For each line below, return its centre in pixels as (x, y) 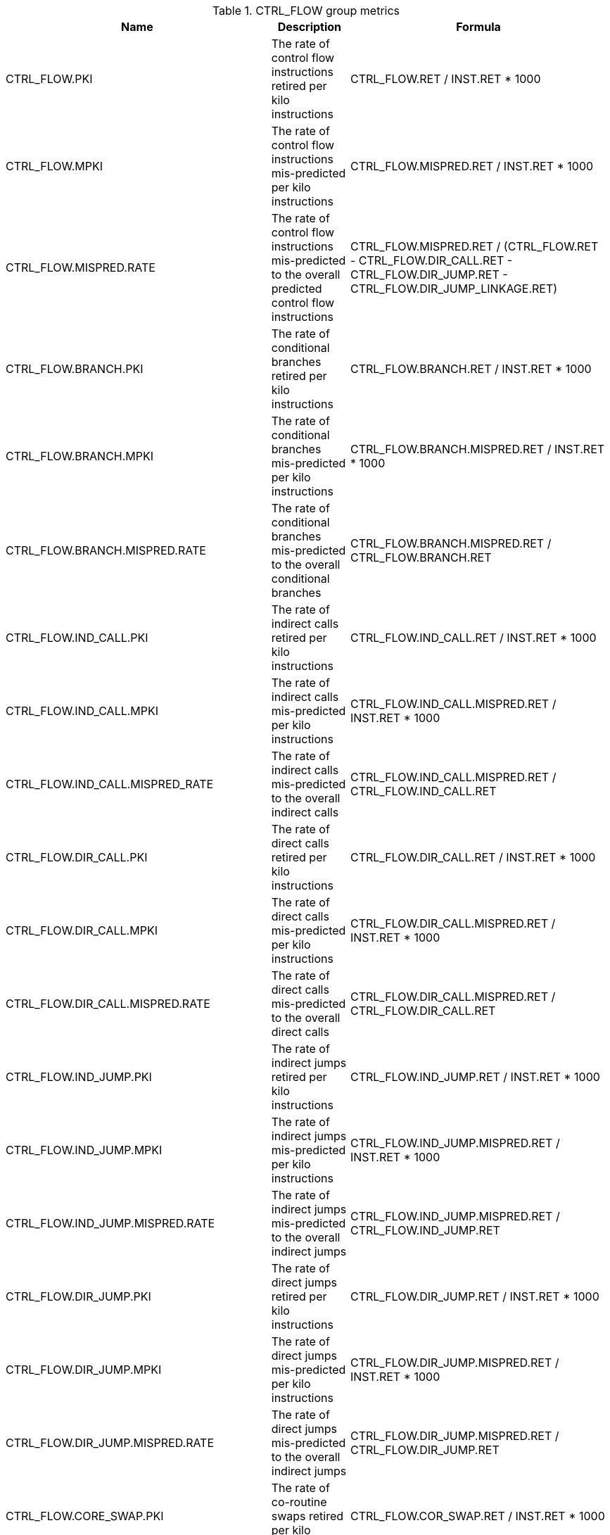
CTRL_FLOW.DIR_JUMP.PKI (78, 1296)
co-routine (299, 1502)
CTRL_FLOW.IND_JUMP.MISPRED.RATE (110, 1223)
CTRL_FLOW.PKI (49, 79)
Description (310, 27)
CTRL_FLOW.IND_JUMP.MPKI (84, 1150)
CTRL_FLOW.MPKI (55, 166)
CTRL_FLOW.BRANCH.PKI (75, 369)
